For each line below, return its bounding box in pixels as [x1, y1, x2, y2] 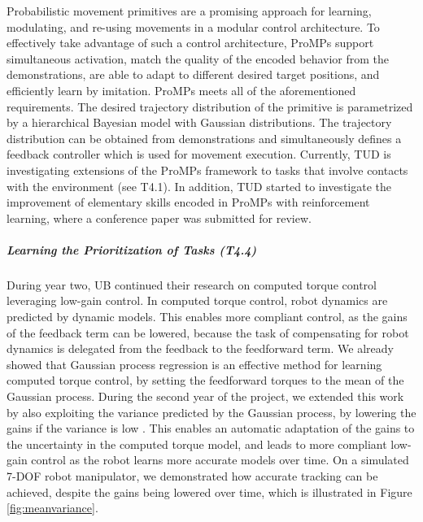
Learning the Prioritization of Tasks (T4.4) [7, 241, 257, 258]
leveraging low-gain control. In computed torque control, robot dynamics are [7, 292, 388, 309]
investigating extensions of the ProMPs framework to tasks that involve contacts [7, 161, 408, 178]
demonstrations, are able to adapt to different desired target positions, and [7, 66, 380, 83]
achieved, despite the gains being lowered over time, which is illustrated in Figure [7, 483, 412, 500]
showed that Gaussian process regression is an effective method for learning [7, 355, 382, 372]
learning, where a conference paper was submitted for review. [7, 209, 312, 226]
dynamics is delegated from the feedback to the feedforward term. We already [7, 340, 394, 357]
